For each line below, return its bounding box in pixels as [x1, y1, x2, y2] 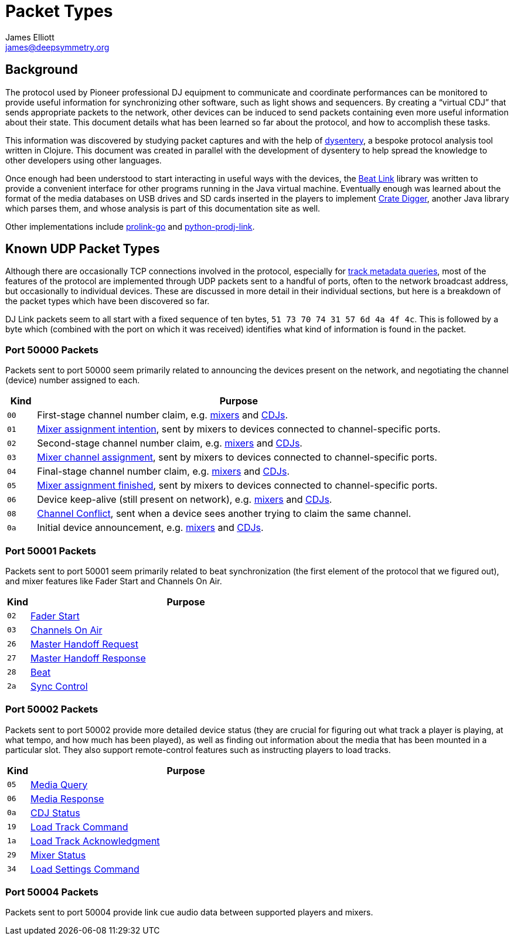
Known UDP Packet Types [5, 241, 160, 257]
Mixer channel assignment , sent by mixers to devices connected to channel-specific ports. [37, 451, 437, 464]
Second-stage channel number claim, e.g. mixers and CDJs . [37, 437, 302, 449]
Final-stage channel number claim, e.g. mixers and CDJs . [37, 465, 290, 478]
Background [5, 62, 78, 77]
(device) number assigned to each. [5, 375, 140, 386]
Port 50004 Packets [5, 886, 98, 898]
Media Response [30, 792, 104, 805]
